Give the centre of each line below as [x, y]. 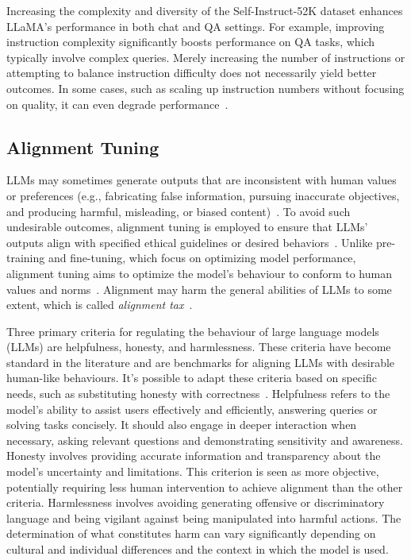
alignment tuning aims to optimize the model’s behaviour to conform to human [199, 273]
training [26, 258]
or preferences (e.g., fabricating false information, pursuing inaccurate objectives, [203, 195]
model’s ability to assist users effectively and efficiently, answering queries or [192, 409]
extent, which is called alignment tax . [100, 305]
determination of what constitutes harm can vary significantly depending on [191, 533]
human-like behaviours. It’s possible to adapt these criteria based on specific [192, 378]
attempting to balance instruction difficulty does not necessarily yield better [192, 73]
